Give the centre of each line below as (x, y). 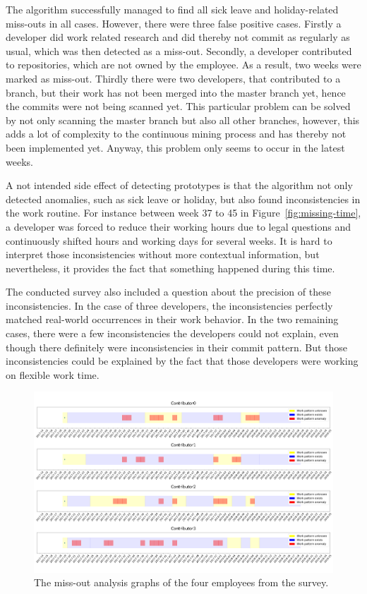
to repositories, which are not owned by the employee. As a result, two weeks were (183, 65)
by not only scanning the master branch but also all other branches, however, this (183, 120)
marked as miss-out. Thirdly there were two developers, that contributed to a (173, 78)
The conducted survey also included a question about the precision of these (168, 292)
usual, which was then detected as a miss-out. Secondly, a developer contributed (179, 50)
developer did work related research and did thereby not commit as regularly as (178, 37)
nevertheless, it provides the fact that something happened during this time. (170, 268)
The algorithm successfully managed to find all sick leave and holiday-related (172, 9)
